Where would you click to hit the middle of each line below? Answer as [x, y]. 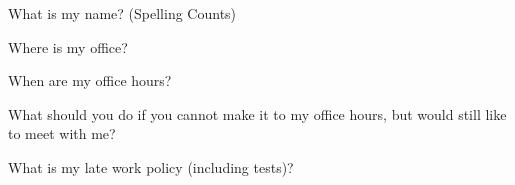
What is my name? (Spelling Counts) [122, 13]
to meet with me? [62, 133]
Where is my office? [68, 46]
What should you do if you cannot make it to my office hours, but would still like [257, 113]
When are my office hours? [90, 80]
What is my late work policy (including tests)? [151, 166]
